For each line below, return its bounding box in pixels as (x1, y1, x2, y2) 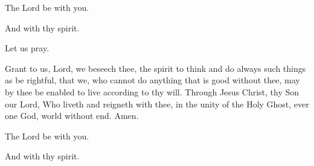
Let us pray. (5, 42, 50, 54)
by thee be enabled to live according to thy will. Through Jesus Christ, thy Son (5, 85, 300, 98)
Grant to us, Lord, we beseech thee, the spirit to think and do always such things (5, 62, 306, 74)
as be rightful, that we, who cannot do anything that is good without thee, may (5, 74, 300, 86)
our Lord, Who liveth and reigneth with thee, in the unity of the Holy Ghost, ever (5, 97, 309, 110)
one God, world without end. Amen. (5, 109, 139, 122)
